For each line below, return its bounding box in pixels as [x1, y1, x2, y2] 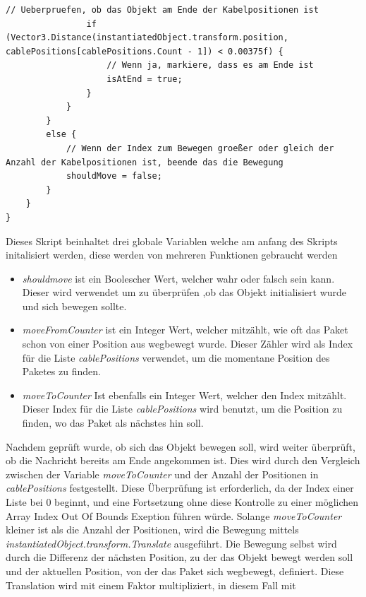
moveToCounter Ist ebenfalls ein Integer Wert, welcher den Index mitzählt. [22, 387, 347, 402]
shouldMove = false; [66, 171, 162, 182]
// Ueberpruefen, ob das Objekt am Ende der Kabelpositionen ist [6, 5, 319, 15]
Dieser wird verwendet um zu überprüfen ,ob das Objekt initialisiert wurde [22, 285, 347, 300]
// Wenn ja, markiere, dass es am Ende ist [106, 60, 314, 71]
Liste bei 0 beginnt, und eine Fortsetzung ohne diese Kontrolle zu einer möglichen [6, 495, 359, 509]
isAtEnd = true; [106, 73, 183, 84]
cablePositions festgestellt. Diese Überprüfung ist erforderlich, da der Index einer [6, 480, 354, 495]
